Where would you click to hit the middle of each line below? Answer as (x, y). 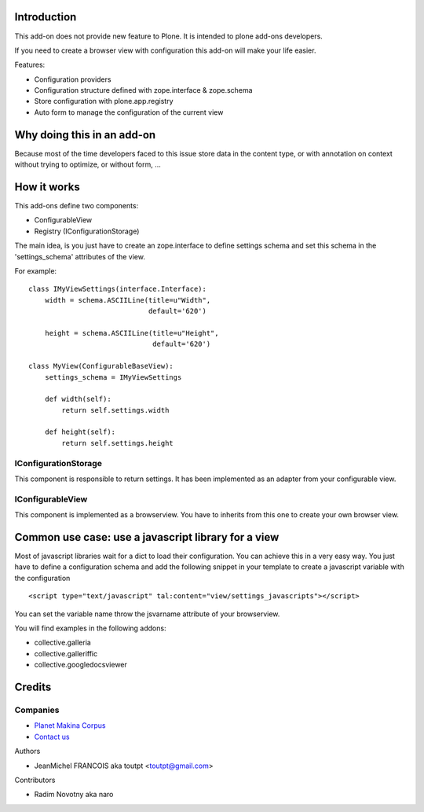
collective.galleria (63, 643)
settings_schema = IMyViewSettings (113, 377)
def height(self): (80, 432)
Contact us (52, 737)
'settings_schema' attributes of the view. (80, 256)
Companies (37, 710)
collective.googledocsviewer (80, 665)
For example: (36, 271)
